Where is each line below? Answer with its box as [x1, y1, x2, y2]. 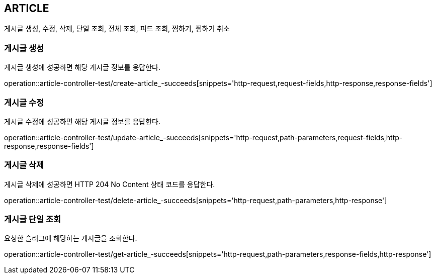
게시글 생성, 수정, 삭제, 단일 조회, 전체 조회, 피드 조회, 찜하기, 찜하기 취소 [4, 24, 230, 33]
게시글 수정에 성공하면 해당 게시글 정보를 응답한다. [4, 117, 161, 126]
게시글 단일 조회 [4, 214, 61, 225]
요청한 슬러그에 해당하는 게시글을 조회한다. [4, 234, 137, 243]
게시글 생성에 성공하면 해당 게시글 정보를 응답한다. [4, 63, 161, 72]
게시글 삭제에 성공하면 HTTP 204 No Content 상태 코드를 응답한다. [4, 179, 215, 189]
